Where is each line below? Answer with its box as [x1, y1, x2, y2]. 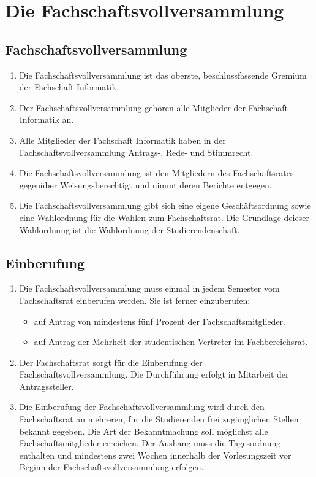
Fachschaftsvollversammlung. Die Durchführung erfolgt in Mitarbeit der [19, 368, 289, 381]
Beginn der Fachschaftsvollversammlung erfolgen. [19, 460, 204, 473]
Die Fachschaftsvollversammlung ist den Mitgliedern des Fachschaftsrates [19, 166, 294, 179]
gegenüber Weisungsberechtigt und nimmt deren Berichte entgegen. [19, 178, 272, 191]
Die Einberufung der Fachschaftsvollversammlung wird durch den [19, 400, 265, 413]
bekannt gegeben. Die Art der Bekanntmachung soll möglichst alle [19, 424, 268, 437]
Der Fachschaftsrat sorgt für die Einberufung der [19, 355, 203, 368]
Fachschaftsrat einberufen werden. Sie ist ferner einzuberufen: [19, 293, 250, 306]
